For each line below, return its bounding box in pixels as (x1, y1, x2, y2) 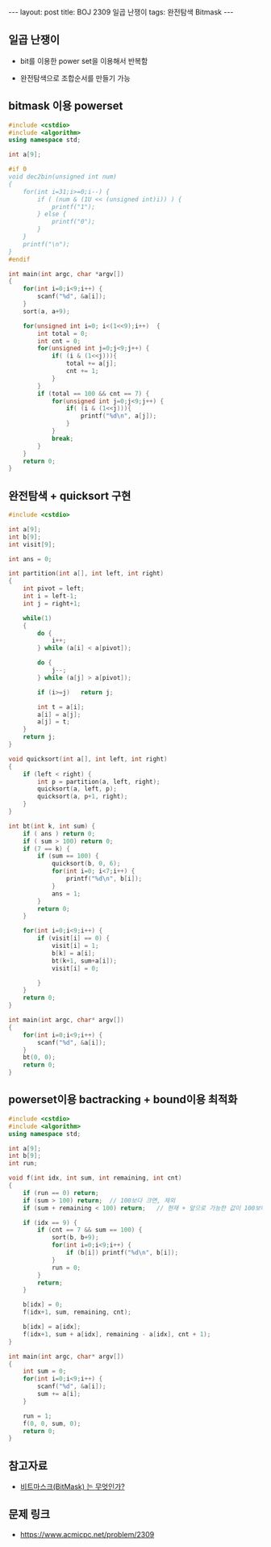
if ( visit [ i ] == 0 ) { (37, 934, 110, 942)
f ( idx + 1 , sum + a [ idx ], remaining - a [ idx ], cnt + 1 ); (23, 1330, 211, 1338)
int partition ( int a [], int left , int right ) (8, 569, 164, 578)
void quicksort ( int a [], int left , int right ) (8, 755, 168, 763)
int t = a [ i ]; (37, 702, 85, 711)
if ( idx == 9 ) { (23, 1218, 78, 1226)
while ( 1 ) (23, 614, 52, 623)
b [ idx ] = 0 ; (23, 1301, 63, 1309)
